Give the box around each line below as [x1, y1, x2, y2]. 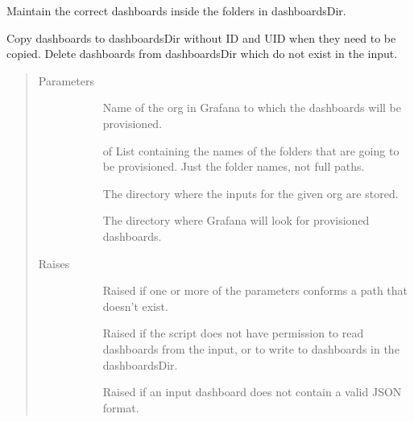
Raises [38, 254, 70, 271]
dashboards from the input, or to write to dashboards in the [102, 340, 400, 357]
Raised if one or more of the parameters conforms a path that [102, 282, 408, 299]
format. [102, 399, 139, 416]
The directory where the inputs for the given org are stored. [102, 184, 399, 201]
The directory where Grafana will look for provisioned [102, 212, 370, 229]
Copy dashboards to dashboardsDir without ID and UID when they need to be [6, 29, 396, 46]
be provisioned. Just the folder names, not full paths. [102, 158, 365, 175]
